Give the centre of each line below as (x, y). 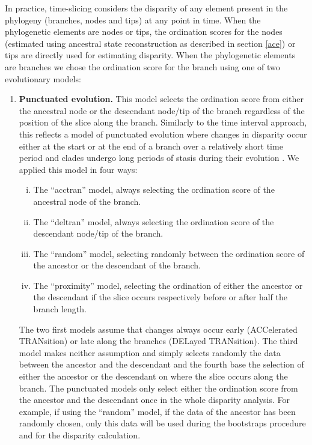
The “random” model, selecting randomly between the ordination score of (169, 253)
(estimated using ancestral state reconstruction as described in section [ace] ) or (150, 43)
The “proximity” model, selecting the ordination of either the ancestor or (168, 285)
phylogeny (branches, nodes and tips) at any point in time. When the (133, 20)
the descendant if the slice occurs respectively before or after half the (161, 297)
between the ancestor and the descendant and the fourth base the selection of (161, 364)
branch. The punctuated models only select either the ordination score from (158, 388)
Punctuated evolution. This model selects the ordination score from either (161, 99)
